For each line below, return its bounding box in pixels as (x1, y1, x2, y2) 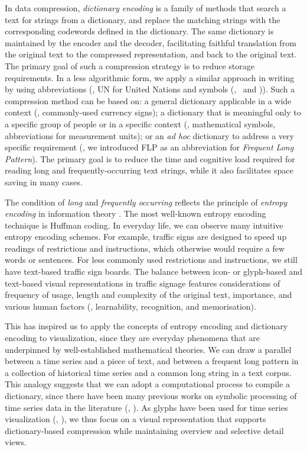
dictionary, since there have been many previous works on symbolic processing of (5, 390, 297, 401)
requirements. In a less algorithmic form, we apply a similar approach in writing (5, 71, 295, 83)
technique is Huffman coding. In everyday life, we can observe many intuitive (5, 218, 283, 231)
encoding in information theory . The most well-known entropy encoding (5, 207, 266, 220)
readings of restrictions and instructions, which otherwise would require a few (5, 242, 285, 254)
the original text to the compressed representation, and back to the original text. (5, 48, 297, 60)
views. (5, 436, 27, 448)
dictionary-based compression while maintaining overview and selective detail (5, 424, 284, 436)
